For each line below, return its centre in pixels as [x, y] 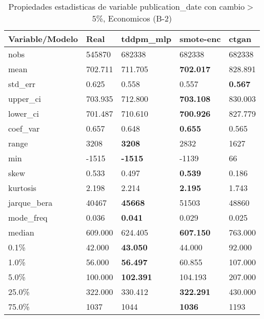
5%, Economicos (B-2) [132, 18]
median [21, 232]
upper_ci [25, 99]
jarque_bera [31, 203]
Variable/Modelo [43, 39]
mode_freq [28, 217]
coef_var [24, 128]
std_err [22, 84]
